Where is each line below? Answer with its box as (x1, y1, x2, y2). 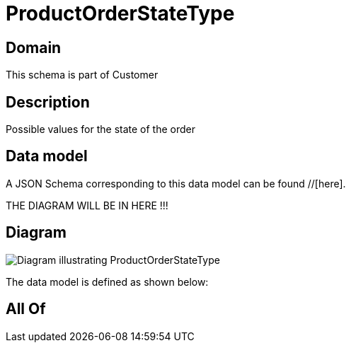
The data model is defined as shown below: (6, 275, 209, 288)
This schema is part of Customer (6, 69, 159, 81)
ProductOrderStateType (6, 1, 235, 25)
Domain (6, 38, 62, 57)
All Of (6, 300, 46, 318)
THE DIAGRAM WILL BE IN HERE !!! (6, 199, 168, 211)
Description (6, 93, 90, 111)
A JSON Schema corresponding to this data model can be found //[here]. (6, 177, 346, 190)
